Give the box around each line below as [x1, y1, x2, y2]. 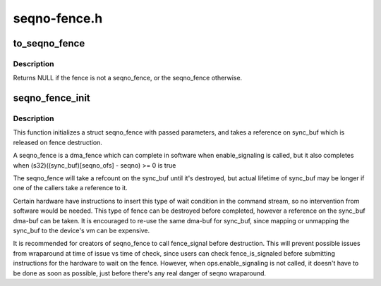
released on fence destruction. [13, 138, 102, 147]
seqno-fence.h [13, 11, 103, 26]
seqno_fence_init [13, 92, 91, 104]
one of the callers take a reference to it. [13, 184, 128, 192]
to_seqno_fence [13, 37, 85, 49]
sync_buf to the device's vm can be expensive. [13, 226, 150, 235]
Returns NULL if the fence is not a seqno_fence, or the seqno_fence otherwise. [13, 74, 243, 82]
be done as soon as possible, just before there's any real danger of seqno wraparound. [13, 268, 267, 278]
